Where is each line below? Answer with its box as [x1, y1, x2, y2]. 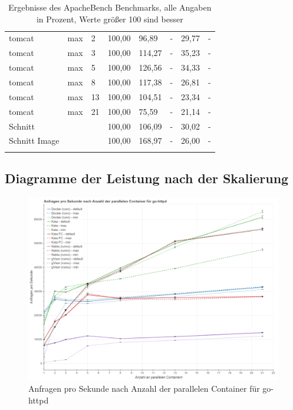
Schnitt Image [9, 134, 60, 147]
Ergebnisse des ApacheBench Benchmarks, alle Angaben [8, 1, 212, 13]
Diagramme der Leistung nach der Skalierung [5, 169, 289, 187]
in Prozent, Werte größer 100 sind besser [36, 12, 183, 25]
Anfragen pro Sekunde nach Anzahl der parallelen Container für [28, 382, 260, 395]
